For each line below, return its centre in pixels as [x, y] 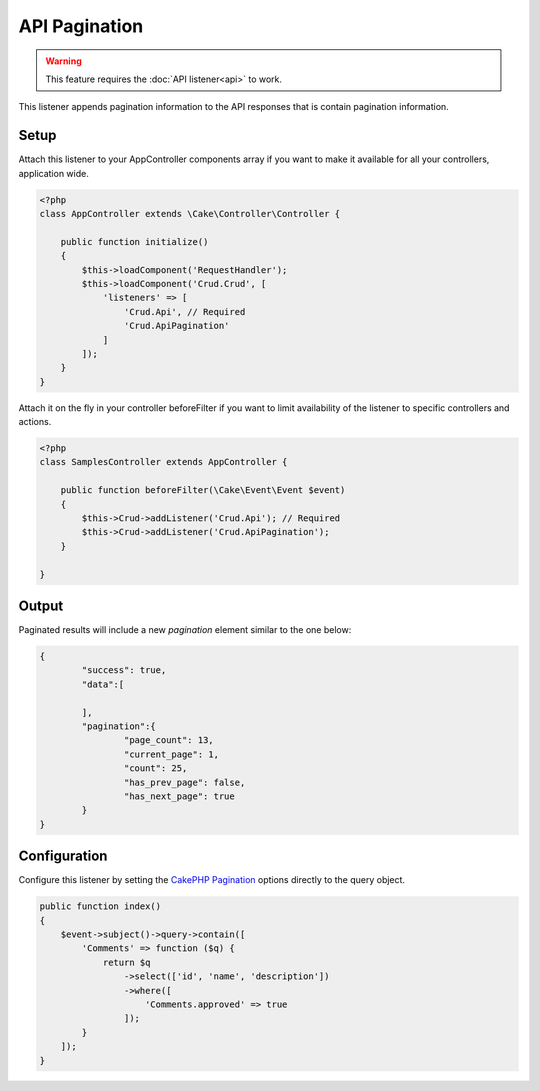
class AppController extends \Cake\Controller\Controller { [190, 213]
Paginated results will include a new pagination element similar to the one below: [185, 630]
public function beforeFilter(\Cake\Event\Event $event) [203, 490]
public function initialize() [134, 241]
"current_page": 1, [171, 754]
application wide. [53, 173]
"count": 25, [155, 768]
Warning [63, 61]
